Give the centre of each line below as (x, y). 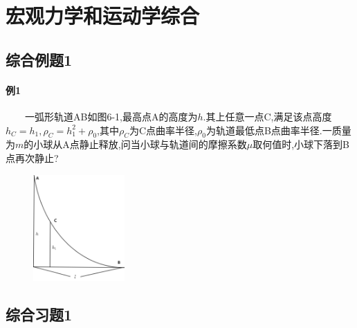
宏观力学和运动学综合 (103, 16)
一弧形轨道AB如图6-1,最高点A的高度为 (111, 116)
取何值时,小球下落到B (301, 144)
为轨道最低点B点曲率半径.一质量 (278, 130)
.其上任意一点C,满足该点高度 (267, 116)
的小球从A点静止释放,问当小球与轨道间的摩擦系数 (135, 144)
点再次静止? (32, 157)
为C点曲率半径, (164, 130)
